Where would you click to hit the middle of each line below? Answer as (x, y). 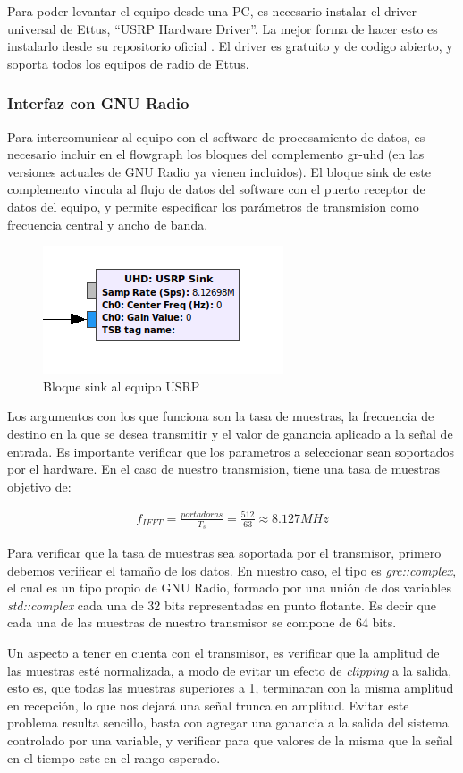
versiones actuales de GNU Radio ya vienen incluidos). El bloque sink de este (219, 171)
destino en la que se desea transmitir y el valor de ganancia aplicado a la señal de (230, 433)
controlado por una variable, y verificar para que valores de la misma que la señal (230, 740)
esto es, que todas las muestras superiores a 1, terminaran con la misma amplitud (231, 688)
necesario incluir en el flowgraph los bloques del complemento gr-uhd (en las (216, 154)
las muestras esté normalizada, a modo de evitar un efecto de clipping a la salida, (230, 670)
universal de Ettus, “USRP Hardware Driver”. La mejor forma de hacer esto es (223, 28)
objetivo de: (39, 486)
